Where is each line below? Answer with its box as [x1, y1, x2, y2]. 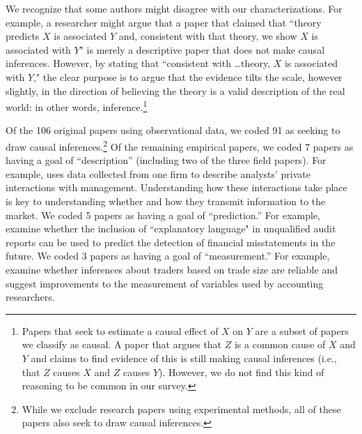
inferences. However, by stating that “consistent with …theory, [6, 56, 271, 70]
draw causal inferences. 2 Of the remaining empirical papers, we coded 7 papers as [6, 137, 354, 154]
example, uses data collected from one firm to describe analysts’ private [6, 166, 311, 181]
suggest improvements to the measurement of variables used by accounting [6, 276, 324, 290]
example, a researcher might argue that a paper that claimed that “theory [6, 15, 322, 29]
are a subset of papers [255, 323, 349, 338]
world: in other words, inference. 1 [6, 98, 148, 114]
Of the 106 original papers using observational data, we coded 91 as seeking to [6, 123, 340, 137]
